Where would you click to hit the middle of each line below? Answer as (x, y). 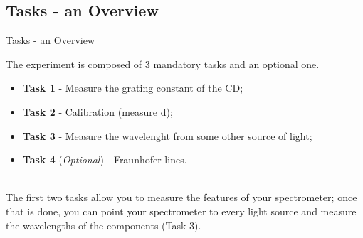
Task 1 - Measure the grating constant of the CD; (133, 88)
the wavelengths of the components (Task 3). (104, 225)
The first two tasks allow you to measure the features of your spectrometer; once (181, 197)
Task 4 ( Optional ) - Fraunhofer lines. (105, 159)
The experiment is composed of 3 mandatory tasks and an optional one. (163, 64)
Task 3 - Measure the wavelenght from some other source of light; (167, 135)
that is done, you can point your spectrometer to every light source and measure (181, 211)
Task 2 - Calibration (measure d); (98, 111)
